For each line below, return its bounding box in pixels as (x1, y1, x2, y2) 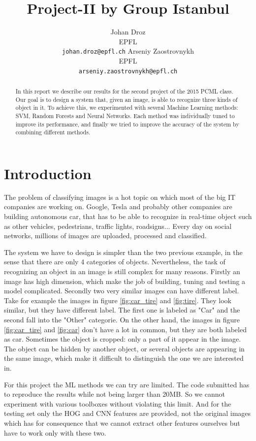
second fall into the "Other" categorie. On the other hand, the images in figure (4, 315, 240, 325)
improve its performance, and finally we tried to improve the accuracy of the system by (15, 120, 239, 128)
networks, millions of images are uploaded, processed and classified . (4, 230, 207, 241)
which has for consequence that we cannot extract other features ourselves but (4, 417, 240, 428)
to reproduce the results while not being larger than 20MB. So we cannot (4, 389, 225, 399)
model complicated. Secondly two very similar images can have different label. (4, 285, 239, 296)
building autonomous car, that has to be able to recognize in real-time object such (4, 211, 252, 221)
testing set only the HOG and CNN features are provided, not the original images (4, 408, 251, 418)
